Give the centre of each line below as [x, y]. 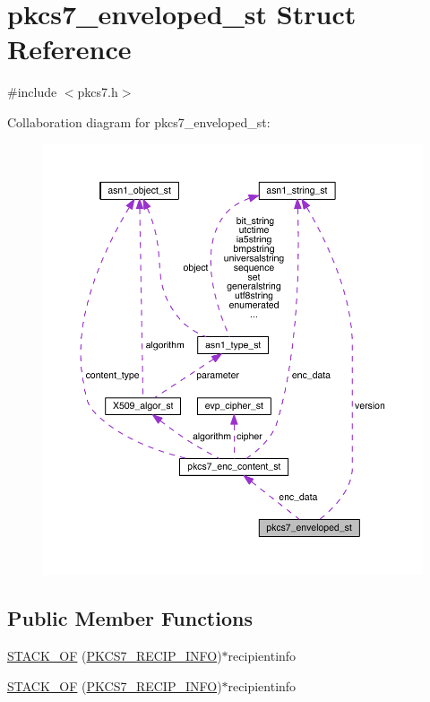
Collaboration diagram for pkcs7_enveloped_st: [139, 121]
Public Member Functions [130, 618]
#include [32, 92]
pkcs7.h [98, 92]
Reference [69, 49]
